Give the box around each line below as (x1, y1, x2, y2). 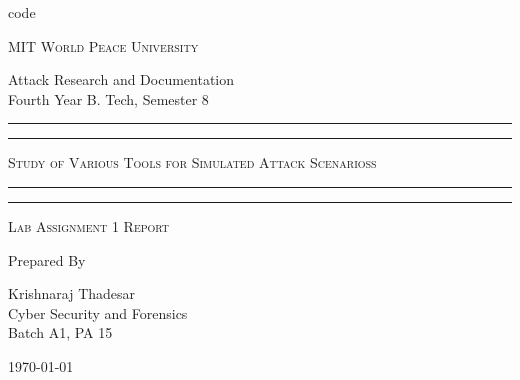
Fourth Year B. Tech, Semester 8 (8, 88, 209, 109)
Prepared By (8, 249, 86, 270)
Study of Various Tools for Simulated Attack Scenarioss (8, 152, 377, 173)
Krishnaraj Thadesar (8, 283, 136, 304)
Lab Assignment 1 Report (8, 215, 170, 236)
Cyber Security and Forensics (8, 302, 188, 323)
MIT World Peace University (8, 35, 199, 56)
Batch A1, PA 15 (8, 322, 113, 343)
